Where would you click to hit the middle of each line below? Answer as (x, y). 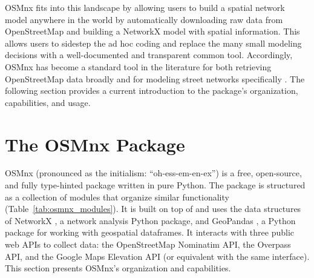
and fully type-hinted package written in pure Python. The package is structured (155, 185)
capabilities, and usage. (48, 102)
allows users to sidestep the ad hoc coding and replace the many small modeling (153, 43)
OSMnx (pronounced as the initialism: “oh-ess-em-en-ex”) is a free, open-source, (153, 173)
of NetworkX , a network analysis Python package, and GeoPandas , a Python (150, 220)
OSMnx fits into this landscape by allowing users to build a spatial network (145, 7)
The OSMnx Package (95, 144)
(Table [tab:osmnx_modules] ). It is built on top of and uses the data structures (153, 209)
